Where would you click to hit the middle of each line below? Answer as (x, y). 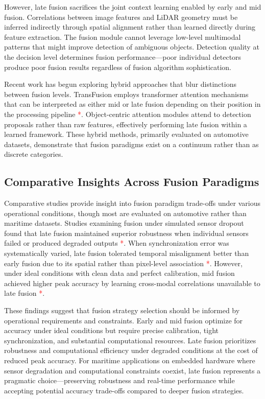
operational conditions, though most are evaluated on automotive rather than (125, 213)
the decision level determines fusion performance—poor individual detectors (123, 56)
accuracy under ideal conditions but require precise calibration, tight (112, 330)
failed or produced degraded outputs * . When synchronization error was (117, 243)
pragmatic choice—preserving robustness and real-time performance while (119, 380)
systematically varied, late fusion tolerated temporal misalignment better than (127, 253)
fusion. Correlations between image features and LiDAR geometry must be (121, 17)
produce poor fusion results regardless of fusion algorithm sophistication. (118, 67)
